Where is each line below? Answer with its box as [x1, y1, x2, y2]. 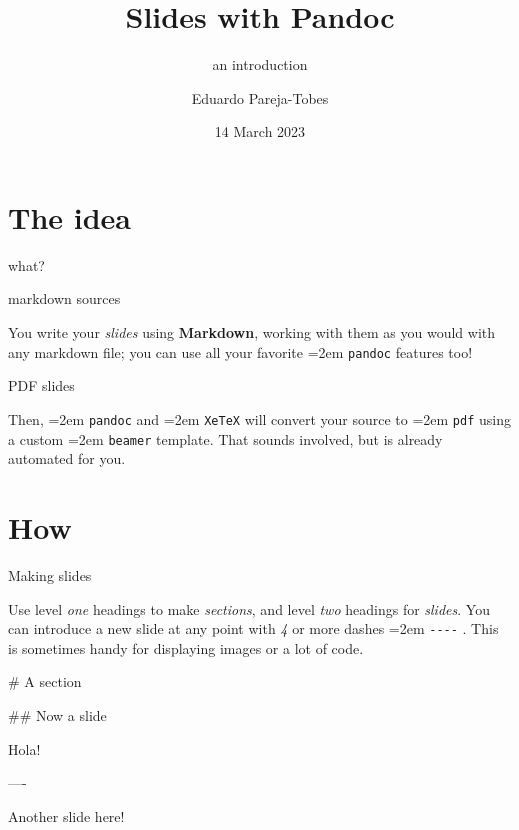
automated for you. [8, 448, 126, 469]
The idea [8, 196, 132, 237]
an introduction [212, 54, 308, 75]
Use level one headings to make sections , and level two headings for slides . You [8, 598, 490, 619]
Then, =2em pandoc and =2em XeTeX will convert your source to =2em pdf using [8, 408, 511, 429]
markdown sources [8, 288, 121, 309]
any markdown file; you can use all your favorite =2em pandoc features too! [8, 341, 473, 362]
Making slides [8, 564, 92, 585]
